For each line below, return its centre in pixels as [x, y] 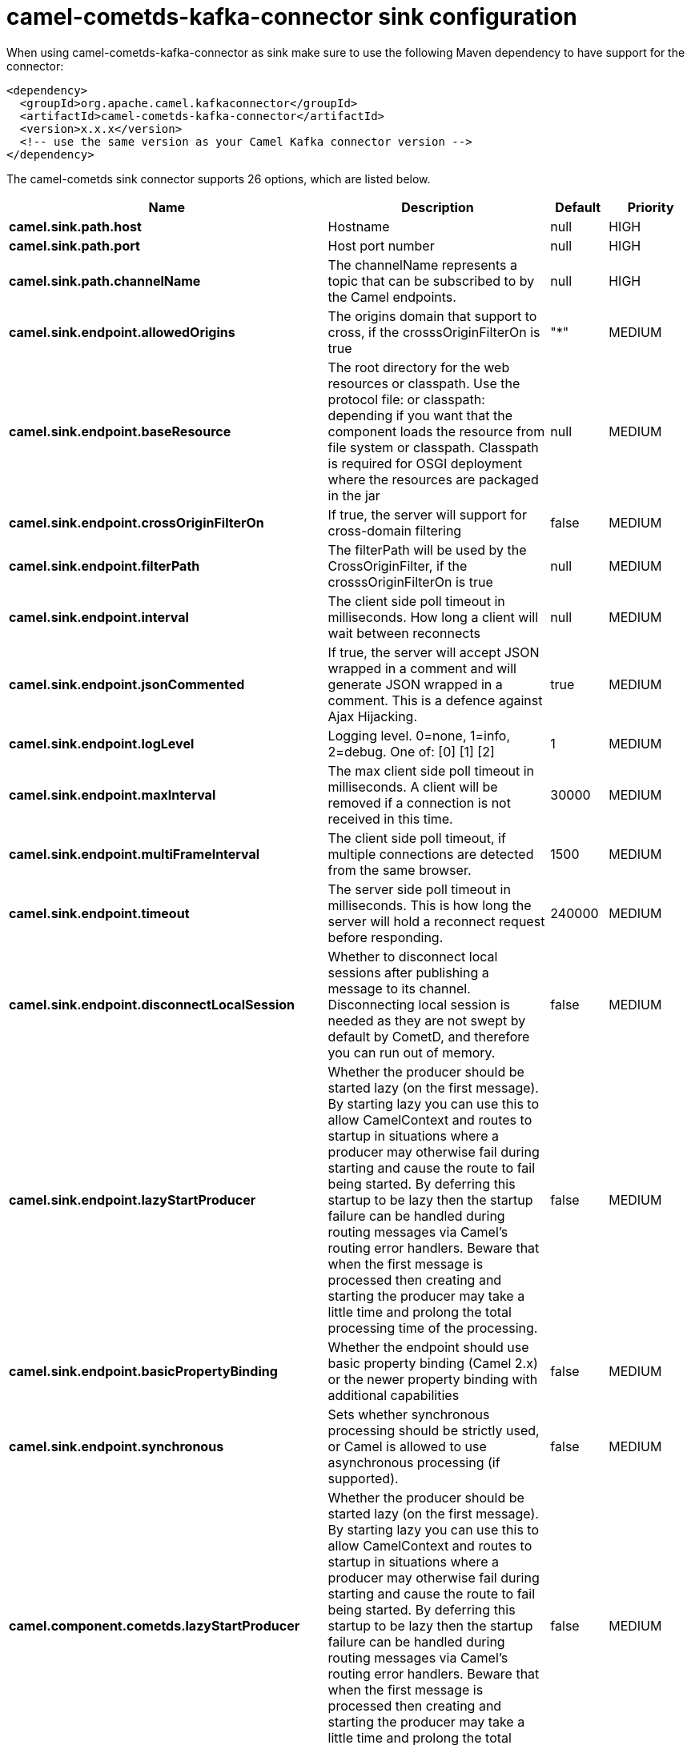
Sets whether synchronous [409, 1414]
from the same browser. [400, 870]
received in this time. [390, 818]
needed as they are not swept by [427, 1020]
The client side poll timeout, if [417, 838]
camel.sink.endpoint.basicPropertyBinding [143, 1371]
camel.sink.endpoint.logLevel [102, 743]
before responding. [386, 937]
